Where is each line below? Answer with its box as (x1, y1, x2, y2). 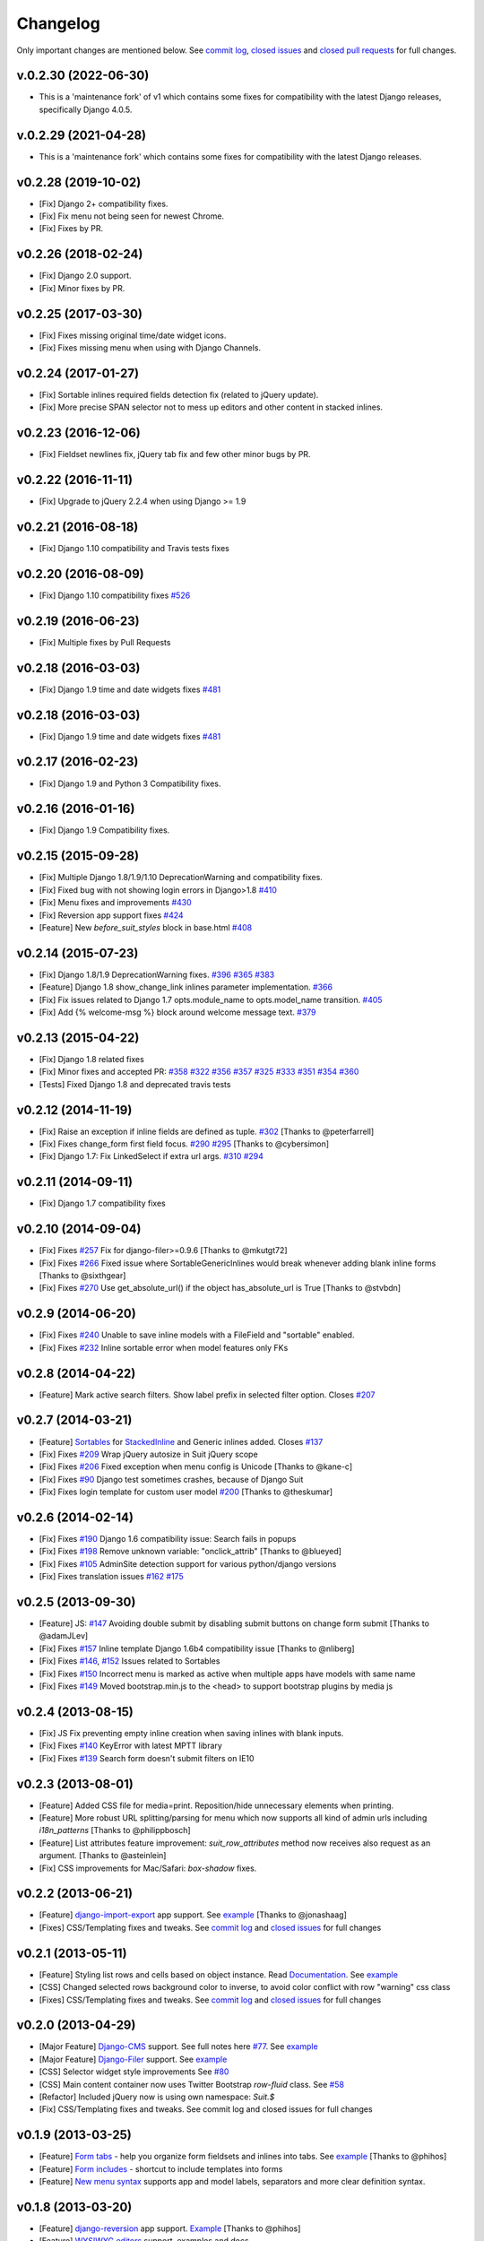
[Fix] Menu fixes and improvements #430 (39, 897, 192, 908)
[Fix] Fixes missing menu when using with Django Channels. (39, 342, 262, 353)
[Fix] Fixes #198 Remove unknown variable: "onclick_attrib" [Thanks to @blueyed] (39, 1546, 342, 1557)
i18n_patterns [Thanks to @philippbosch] (39, 1825, 192, 1836)
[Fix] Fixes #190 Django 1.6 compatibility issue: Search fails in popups (39, 1533, 297, 1544)
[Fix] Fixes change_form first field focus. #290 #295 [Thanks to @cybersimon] (39, 1138, 330, 1149)
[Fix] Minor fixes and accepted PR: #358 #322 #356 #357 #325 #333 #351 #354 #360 (39, 1067, 359, 1077)
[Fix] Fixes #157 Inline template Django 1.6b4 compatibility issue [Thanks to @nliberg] (39, 1643, 355, 1654)
